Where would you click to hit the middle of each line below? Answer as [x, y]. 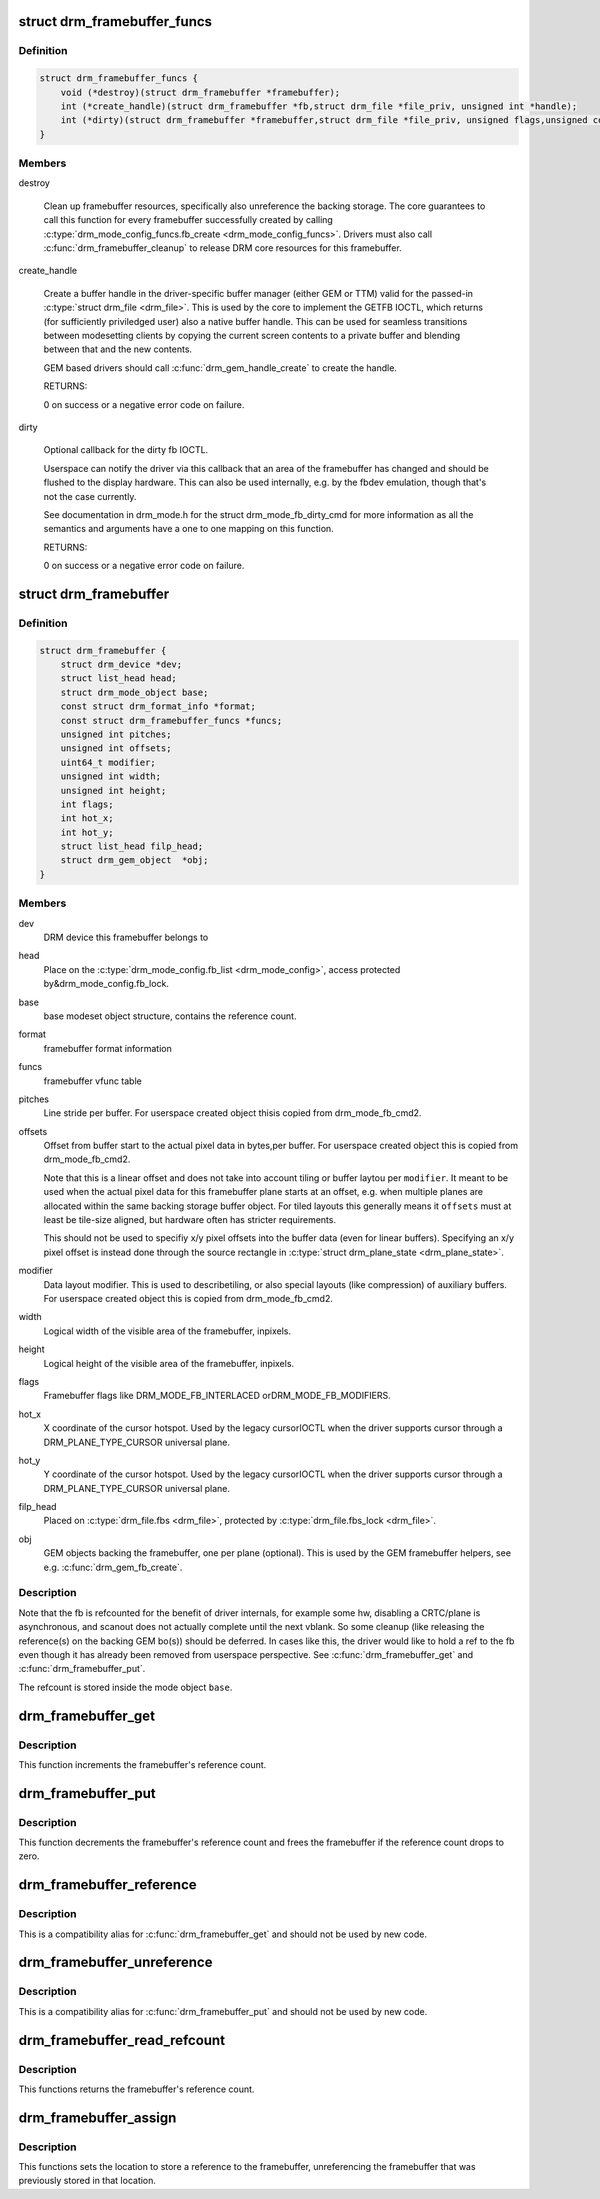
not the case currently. [90, 496]
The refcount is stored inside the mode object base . [125, 1687]
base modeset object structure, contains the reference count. [170, 1016]
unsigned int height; [113, 790]
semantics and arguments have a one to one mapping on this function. [188, 529]
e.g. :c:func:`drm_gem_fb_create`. [113, 1567]
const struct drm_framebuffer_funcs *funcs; [171, 720]
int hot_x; [87, 818]
